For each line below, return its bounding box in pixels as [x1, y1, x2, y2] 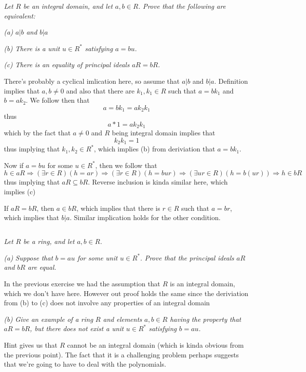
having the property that [170, 314, 241, 324]
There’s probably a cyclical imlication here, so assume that [4, 75, 180, 86]
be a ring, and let [23, 236, 75, 246]
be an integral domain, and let [23, 1, 113, 11]
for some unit [77, 252, 118, 262]
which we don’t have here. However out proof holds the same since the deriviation [4, 288, 249, 298]
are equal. [27, 262, 57, 272]
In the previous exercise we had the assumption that [4, 279, 160, 289]
